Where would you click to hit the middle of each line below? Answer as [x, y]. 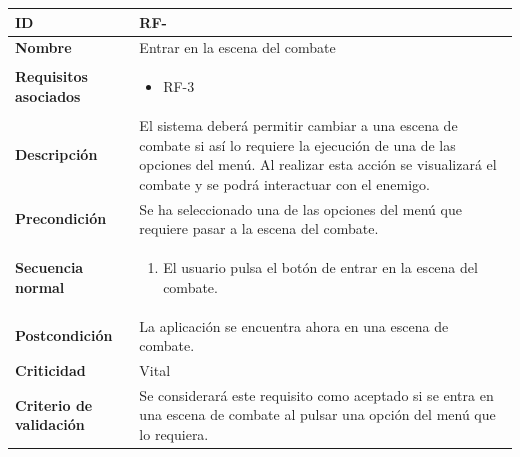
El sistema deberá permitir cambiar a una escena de [298, 125]
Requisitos [51, 76]
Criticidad [50, 369]
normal [40, 286]
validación [50, 424]
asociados [48, 95]
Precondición [61, 218]
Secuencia [49, 267]
